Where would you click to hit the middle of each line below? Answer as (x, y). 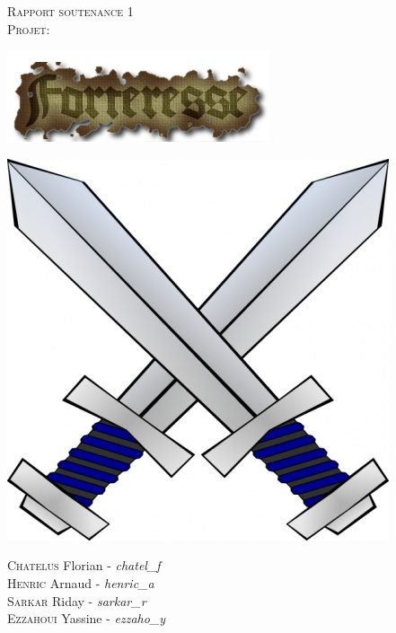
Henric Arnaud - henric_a (81, 582)
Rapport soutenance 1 (70, 11)
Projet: (29, 28)
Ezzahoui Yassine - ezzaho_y (87, 618)
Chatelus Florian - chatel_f (84, 565)
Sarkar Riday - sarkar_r (77, 600)
